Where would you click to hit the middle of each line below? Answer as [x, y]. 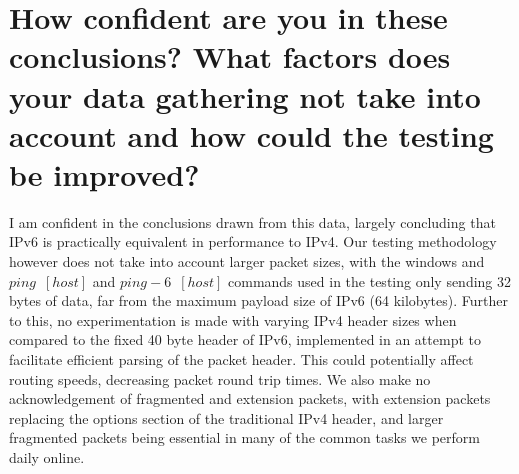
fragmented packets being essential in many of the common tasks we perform [245, 437]
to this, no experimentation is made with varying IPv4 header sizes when [233, 319]
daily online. [47, 457]
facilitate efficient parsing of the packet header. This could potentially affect [241, 359]
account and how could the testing [251, 134]
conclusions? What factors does [230, 56]
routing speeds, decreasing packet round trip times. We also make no [220, 378]
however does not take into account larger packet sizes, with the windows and [247, 261]
